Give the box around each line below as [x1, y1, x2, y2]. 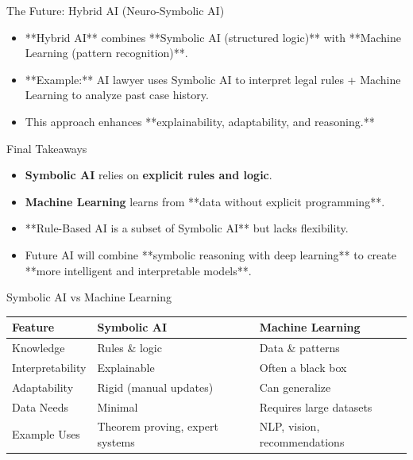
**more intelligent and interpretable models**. [25, 262, 252, 278]
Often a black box [259, 358, 347, 375]
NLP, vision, [259, 418, 320, 435]
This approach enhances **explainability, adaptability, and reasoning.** [25, 113, 375, 129]
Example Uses [12, 426, 80, 443]
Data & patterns [259, 339, 340, 356]
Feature [12, 319, 55, 335]
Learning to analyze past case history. [25, 86, 209, 103]
